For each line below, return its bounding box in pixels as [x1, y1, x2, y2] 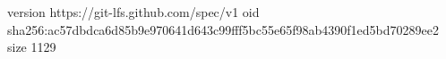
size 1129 [7, 38, 56, 56]
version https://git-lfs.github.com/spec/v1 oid [7, 3, 260, 21]
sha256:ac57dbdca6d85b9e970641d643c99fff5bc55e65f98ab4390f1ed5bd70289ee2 [7, 20, 439, 38]
